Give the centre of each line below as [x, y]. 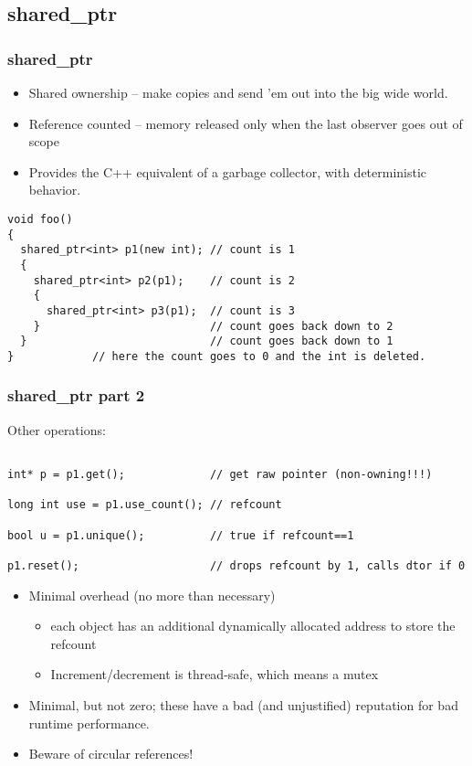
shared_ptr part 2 [76, 395]
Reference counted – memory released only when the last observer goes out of [246, 123]
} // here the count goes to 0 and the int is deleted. [217, 356]
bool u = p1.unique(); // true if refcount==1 [181, 535]
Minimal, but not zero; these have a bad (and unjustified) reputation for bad [243, 704]
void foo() [40, 219]
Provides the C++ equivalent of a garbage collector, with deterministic [228, 171]
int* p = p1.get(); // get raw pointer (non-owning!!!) [220, 474]
